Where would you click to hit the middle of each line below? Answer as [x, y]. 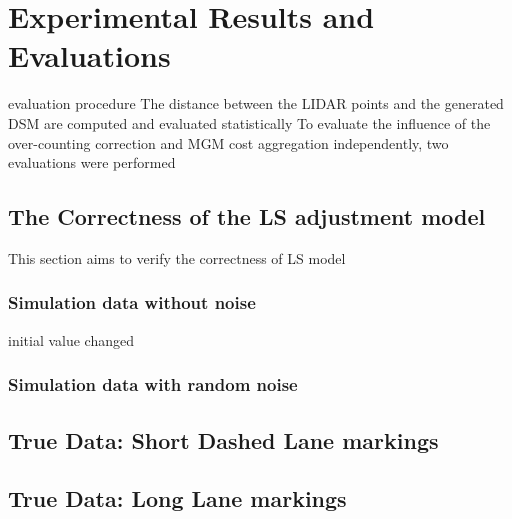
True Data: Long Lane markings [177, 498]
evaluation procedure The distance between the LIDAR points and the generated [256, 103]
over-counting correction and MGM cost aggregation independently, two [228, 142]
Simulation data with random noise [153, 384]
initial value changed [71, 339]
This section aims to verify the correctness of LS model [177, 257]
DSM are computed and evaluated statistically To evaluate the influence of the [249, 122]
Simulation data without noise [132, 302]
